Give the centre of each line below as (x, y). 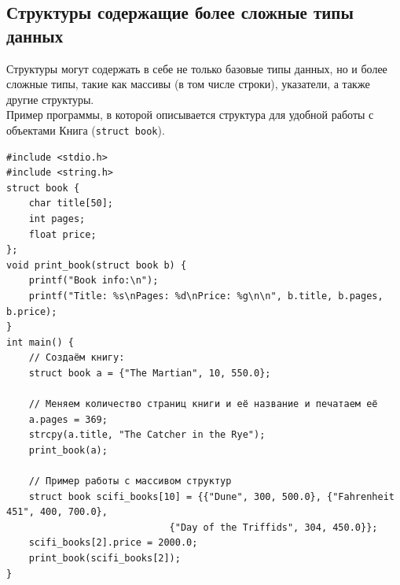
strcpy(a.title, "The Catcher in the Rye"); (147, 435)
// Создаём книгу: (77, 358)
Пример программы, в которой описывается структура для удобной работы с (190, 115)
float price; (62, 234)
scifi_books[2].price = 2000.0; (113, 543)
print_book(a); (68, 450)
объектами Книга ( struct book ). (86, 130)
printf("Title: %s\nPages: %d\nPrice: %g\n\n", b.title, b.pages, (206, 296)
